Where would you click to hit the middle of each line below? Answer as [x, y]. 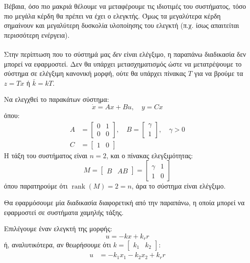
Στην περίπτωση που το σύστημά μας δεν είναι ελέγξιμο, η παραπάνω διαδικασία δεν [125, 54]
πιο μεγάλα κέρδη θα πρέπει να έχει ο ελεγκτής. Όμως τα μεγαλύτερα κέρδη [112, 15]
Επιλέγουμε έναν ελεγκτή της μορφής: [58, 228]
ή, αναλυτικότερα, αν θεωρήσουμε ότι [58, 245]
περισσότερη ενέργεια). [37, 35]
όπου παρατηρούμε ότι [36, 186]
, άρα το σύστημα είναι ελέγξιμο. [179, 186]
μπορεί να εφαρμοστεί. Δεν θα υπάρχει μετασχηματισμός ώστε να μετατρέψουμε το [123, 63]
